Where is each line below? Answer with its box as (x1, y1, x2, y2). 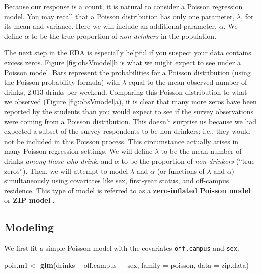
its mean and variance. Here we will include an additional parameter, (4, 21, 217, 31)
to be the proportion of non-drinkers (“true (121, 155, 255, 166)
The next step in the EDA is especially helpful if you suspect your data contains (4, 47, 251, 58)
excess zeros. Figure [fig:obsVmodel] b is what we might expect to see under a (4, 57, 241, 67)
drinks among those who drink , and (4, 155, 113, 166)
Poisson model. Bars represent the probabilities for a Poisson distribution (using (4, 67, 251, 77)
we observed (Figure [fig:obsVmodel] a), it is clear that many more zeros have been (4, 96, 257, 107)
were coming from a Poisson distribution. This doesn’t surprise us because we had (4, 116, 256, 126)
